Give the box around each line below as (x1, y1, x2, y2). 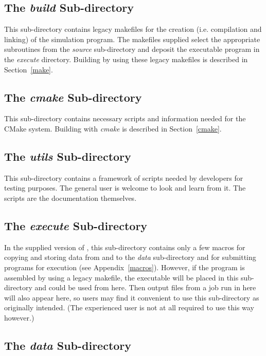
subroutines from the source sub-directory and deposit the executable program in (4, 44, 260, 54)
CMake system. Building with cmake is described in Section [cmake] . (4, 123, 222, 134)
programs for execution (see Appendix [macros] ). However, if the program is (4, 261, 245, 272)
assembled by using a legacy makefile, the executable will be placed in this (4, 272, 239, 283)
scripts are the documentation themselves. (4, 192, 137, 203)
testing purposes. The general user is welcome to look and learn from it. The (4, 182, 246, 193)
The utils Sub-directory (4, 148, 131, 164)
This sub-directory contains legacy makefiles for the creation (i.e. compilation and (4, 24, 262, 34)
